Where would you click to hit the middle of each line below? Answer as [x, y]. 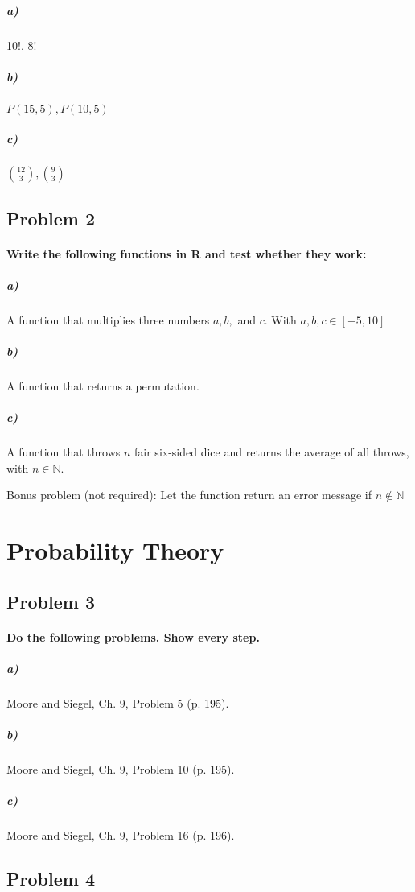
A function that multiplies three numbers [108, 319]
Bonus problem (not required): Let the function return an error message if [189, 495]
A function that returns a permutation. [103, 385]
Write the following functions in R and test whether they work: [187, 253]
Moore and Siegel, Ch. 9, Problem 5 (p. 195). [118, 702]
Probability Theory [115, 550]
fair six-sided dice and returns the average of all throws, [272, 452]
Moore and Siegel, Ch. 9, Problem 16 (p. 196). [121, 835]
